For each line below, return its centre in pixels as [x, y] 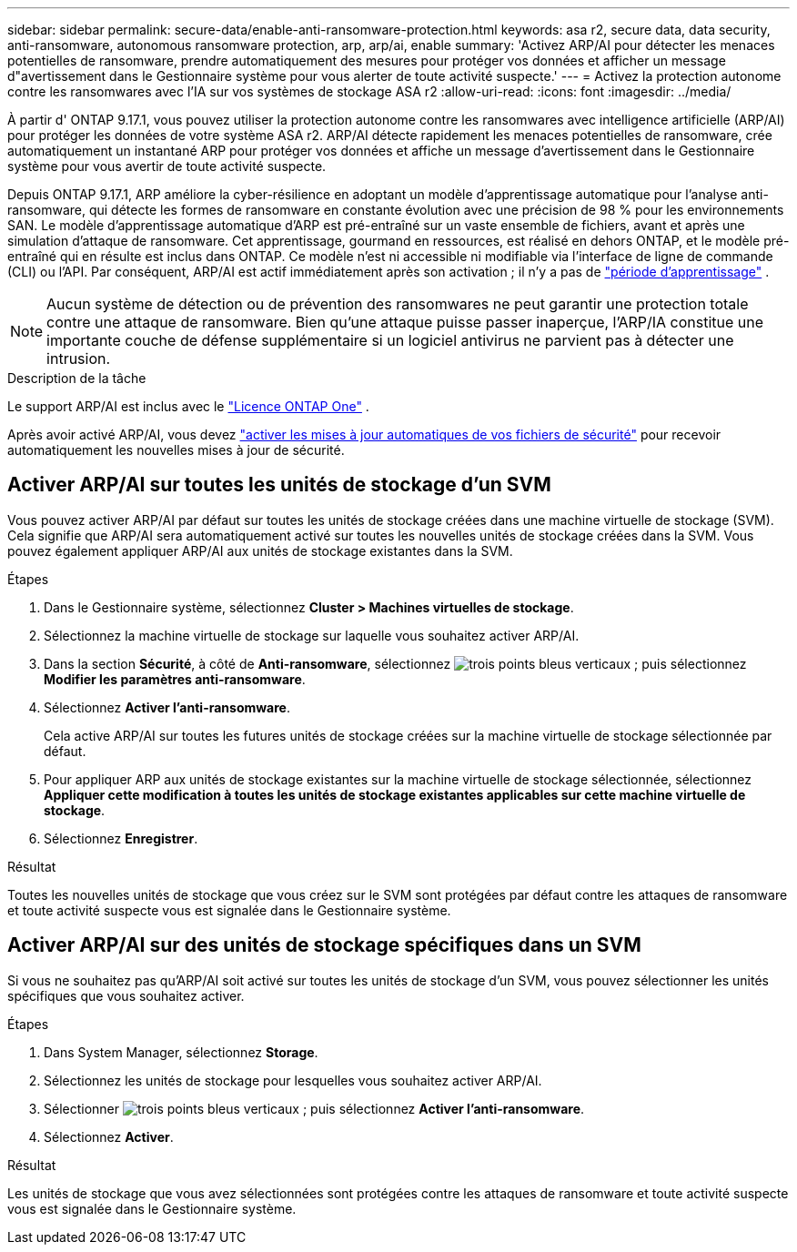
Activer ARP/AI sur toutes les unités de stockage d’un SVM [279, 485]
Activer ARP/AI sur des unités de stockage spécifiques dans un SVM [324, 945]
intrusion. [79, 358]
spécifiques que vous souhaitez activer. [126, 995]
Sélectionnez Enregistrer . [121, 838]
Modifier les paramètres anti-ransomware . [175, 679]
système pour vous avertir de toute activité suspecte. [167, 166]
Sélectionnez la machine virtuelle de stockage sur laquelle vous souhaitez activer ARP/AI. [312, 635]
